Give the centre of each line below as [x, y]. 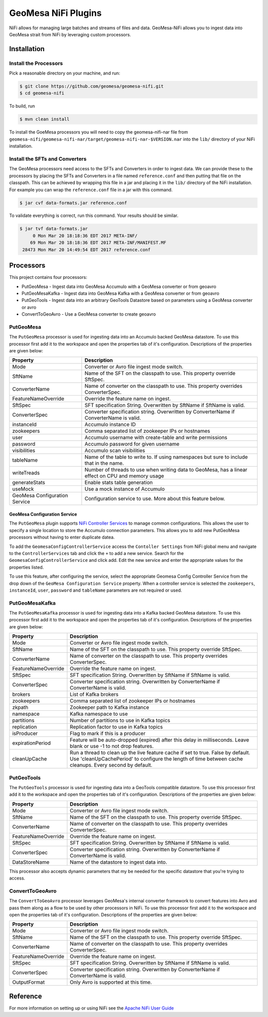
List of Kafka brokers [94, 694]
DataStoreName [31, 862]
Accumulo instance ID [110, 424]
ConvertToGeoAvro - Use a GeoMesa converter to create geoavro [89, 314]
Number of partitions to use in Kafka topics [120, 721]
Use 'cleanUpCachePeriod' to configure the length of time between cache [156, 759]
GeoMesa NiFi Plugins [55, 13]
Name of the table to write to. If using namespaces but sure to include [166, 457]
